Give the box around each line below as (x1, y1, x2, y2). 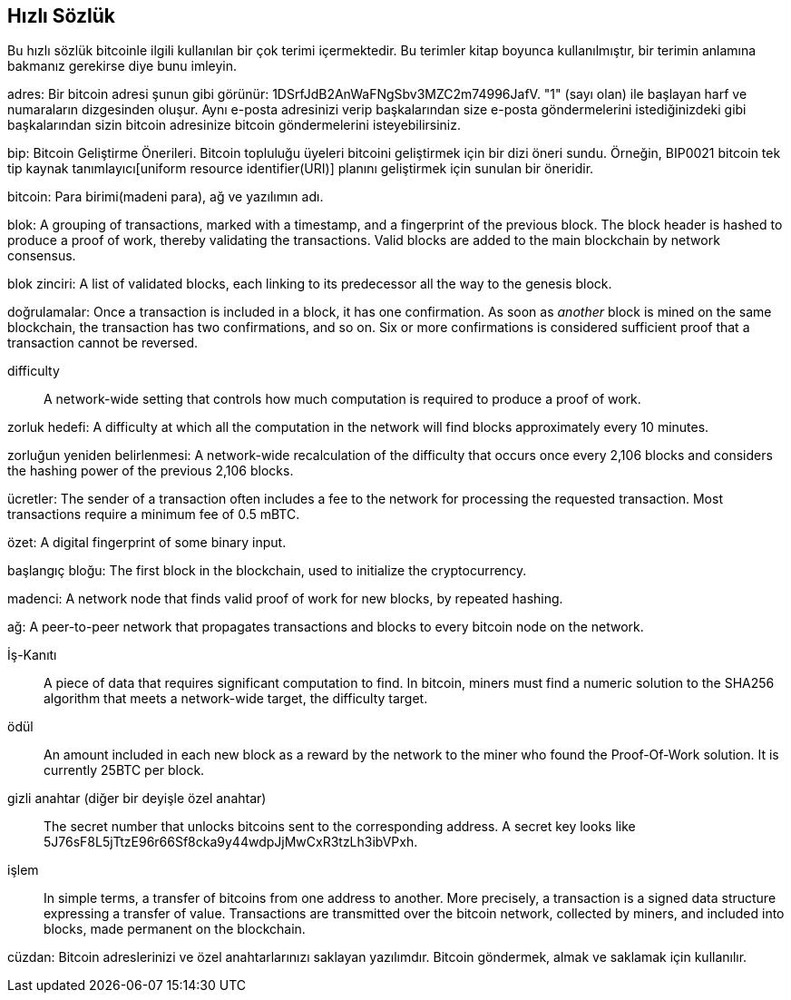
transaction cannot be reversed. (7, 335, 199, 351)
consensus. (7, 248, 76, 264)
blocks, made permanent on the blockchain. (44, 921, 306, 937)
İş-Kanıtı (7, 647, 57, 663)
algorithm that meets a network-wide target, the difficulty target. (44, 691, 428, 707)
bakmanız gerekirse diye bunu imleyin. (7, 58, 237, 74)
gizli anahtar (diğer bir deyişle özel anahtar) (7, 790, 267, 807)
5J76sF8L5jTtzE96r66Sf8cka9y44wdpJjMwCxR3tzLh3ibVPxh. (44, 834, 418, 850)
